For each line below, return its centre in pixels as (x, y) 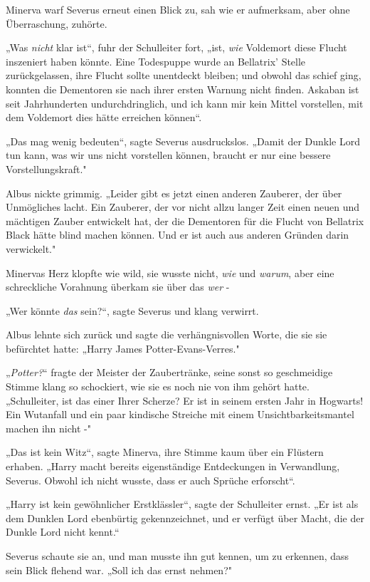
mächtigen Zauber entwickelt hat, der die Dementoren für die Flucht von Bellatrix (185, 220)
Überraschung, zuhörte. (57, 23)
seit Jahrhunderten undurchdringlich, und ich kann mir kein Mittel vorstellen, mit (185, 103)
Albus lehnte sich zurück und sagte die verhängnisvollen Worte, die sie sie (166, 334)
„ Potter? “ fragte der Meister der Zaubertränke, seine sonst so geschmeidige (169, 372)
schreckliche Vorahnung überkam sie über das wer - (118, 287)
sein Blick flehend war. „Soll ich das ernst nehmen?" (119, 570)
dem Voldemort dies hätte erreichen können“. (104, 117)
